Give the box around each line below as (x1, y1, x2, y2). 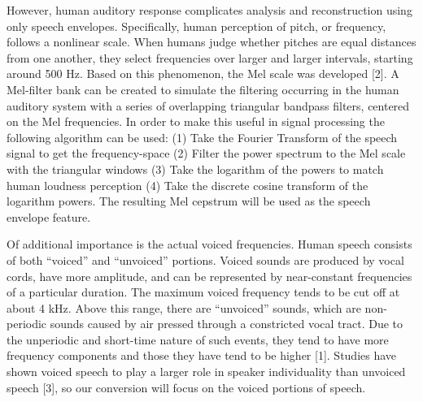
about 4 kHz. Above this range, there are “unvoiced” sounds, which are (7, 299, 361, 316)
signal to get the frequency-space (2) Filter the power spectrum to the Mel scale (7, 145, 406, 162)
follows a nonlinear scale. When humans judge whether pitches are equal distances (7, 33, 416, 50)
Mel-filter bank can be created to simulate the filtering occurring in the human (7, 80, 399, 97)
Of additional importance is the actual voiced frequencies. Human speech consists (7, 236, 412, 253)
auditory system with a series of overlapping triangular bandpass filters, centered (7, 97, 410, 114)
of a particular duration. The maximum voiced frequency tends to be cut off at (7, 283, 400, 300)
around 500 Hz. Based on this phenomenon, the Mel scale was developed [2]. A (7, 65, 399, 82)
